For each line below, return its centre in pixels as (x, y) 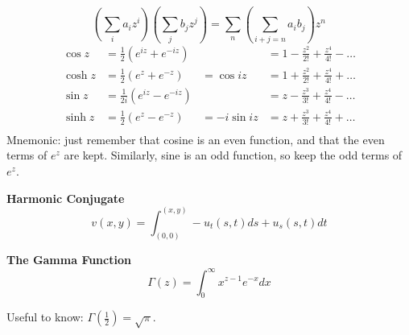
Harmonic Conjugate (66, 198)
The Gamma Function (69, 260)
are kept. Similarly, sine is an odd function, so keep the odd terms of (233, 155)
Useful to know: (45, 317)
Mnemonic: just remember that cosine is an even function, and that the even (196, 139)
